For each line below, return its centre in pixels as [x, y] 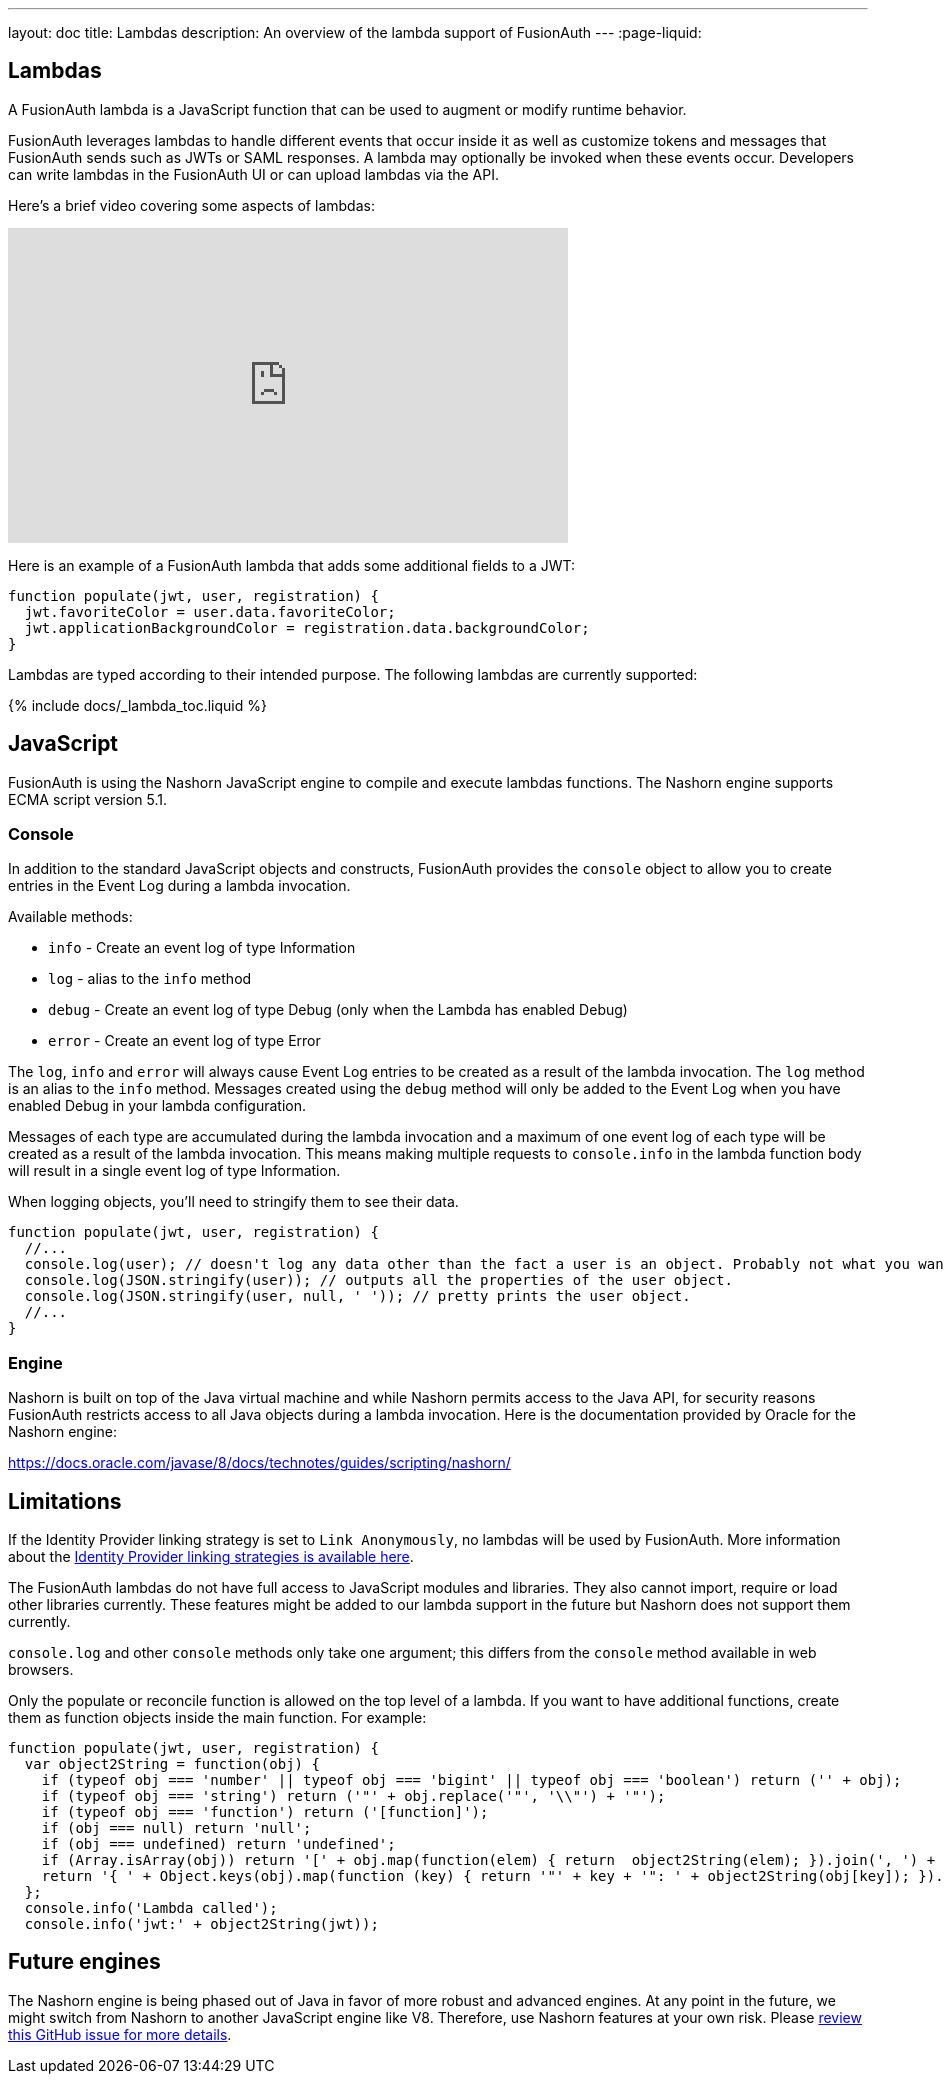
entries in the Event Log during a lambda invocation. [179, 886]
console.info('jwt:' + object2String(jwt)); [201, 1924]
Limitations [65, 1501]
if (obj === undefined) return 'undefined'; [218, 1844]
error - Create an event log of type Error [184, 1041]
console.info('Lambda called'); [151, 1908]
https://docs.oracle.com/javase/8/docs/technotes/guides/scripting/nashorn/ [259, 1463]
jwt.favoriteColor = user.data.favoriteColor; [210, 611]
